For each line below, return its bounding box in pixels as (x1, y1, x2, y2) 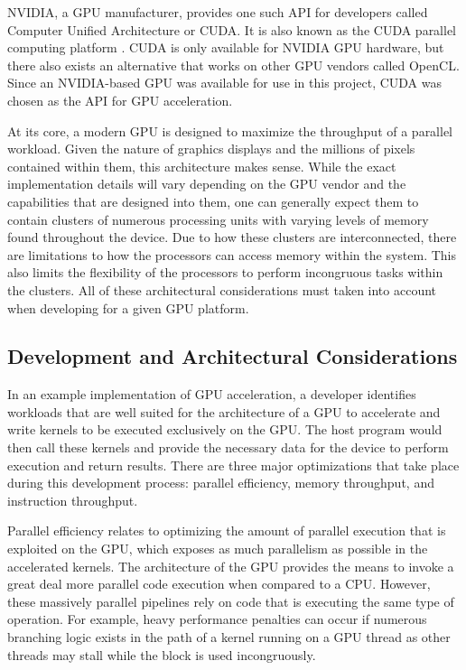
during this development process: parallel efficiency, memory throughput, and (7, 473, 434, 492)
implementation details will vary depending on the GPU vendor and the (7, 174, 406, 193)
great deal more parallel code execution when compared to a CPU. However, (7, 574, 431, 593)
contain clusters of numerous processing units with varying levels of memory (7, 209, 429, 228)
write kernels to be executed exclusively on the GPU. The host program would (7, 420, 443, 439)
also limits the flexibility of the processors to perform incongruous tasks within (7, 263, 443, 282)
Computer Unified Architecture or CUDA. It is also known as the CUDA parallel (7, 20, 457, 39)
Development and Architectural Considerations (7, 342, 458, 370)
